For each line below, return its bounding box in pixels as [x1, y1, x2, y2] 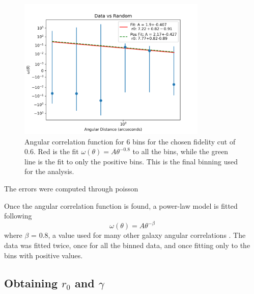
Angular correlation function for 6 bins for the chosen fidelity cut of [24, 136, 236, 146]
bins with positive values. [4, 250, 83, 260]
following [4, 210, 32, 221]
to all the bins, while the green [132, 146, 229, 157]
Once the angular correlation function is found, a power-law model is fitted [4, 200, 238, 211]
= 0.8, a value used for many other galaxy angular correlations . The [31, 230, 246, 240]
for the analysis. [24, 166, 74, 177]
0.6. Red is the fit [24, 146, 79, 157]
